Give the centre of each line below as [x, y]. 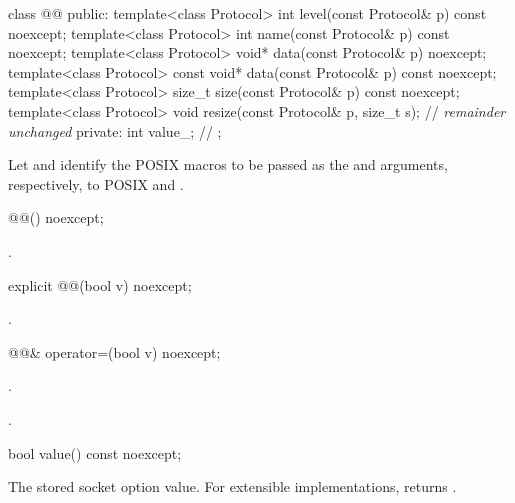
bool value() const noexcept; [95, 452]
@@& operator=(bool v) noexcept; [114, 351]
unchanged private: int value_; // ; [115, 130]
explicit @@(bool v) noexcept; [100, 284]
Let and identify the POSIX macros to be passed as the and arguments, [228, 164]
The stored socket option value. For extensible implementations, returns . [232, 486]
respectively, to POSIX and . [96, 183]
